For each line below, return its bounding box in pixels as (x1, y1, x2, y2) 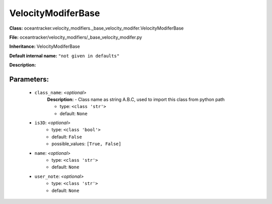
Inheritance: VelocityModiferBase (9, 43, 80, 50)
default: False (51, 134, 83, 140)
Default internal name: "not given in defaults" (9, 53, 120, 59)
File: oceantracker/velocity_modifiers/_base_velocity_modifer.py (9, 34, 142, 40)
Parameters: (9, 75, 49, 83)
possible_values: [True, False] (51, 141, 121, 147)
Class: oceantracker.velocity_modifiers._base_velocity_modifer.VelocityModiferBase (9, 25, 184, 31)
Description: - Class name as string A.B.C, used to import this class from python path (47, 96, 225, 103)
